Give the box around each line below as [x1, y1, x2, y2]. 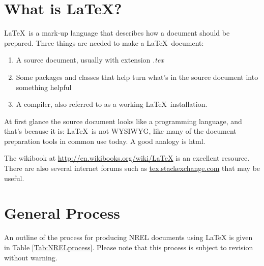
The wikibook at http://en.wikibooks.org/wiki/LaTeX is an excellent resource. [4, 153, 250, 163]
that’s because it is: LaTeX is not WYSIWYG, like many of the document [4, 126, 237, 136]
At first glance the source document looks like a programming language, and [4, 115, 242, 126]
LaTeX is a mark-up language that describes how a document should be [4, 27, 230, 38]
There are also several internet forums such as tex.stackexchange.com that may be [4, 163, 260, 173]
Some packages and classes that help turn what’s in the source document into [16, 71, 258, 82]
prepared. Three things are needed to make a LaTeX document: [4, 37, 204, 48]
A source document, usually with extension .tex [16, 54, 164, 65]
